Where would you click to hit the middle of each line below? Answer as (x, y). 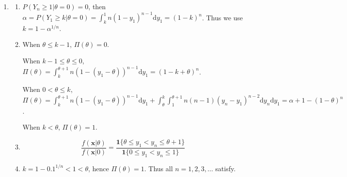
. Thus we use (222, 17)
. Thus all (158, 168)
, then (97, 6)
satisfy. (226, 168)
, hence (98, 168)
